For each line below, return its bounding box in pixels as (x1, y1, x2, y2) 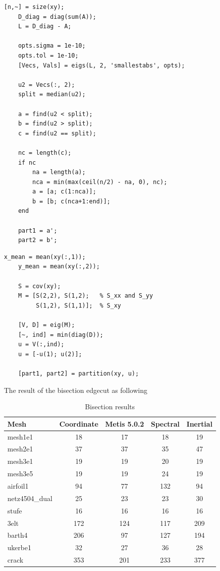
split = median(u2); (18, 91, 86, 98)
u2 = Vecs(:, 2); (18, 81, 75, 88)
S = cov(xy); (18, 282, 61, 290)
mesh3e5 (7, 468, 33, 479)
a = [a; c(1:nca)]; (32, 188, 97, 195)
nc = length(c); (18, 149, 72, 156)
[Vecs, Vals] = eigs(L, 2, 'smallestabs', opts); (18, 62, 185, 69)
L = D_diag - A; (18, 23, 72, 30)
